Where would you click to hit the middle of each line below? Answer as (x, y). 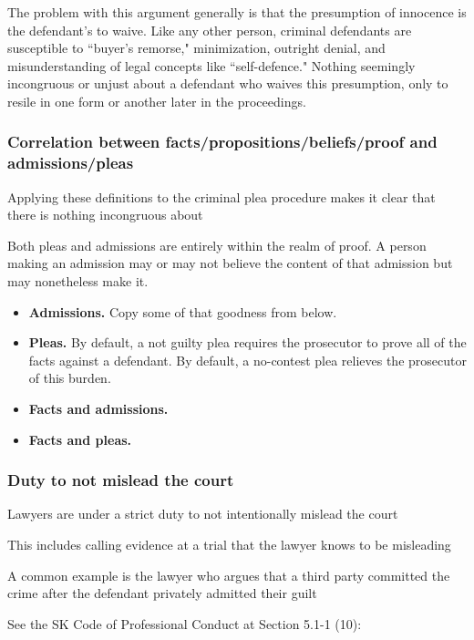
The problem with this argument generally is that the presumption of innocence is (237, 12)
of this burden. (70, 378)
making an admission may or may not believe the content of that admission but (230, 263)
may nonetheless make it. (78, 281)
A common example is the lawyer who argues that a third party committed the (229, 575)
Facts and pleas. (80, 439)
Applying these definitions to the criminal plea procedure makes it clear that (222, 196)
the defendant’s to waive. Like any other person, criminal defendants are (210, 30)
